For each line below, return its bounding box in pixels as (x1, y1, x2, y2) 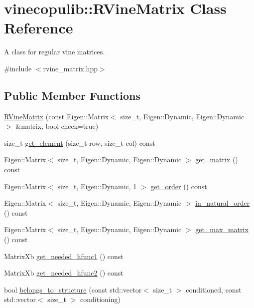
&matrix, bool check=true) (15, 121, 99, 131)
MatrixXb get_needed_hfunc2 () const (4, 268, 124, 278)
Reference (4, 17, 73, 38)
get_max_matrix (195, 224, 249, 235)
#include (4, 63, 32, 73)
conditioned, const (186, 284, 242, 295)
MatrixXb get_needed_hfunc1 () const (4, 251, 124, 261)
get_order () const (150, 181, 207, 191)
